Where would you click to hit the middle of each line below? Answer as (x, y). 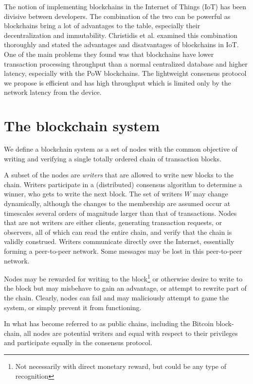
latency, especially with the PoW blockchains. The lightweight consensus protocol (125, 73)
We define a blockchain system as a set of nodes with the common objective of (121, 149)
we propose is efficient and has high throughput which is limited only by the (117, 82)
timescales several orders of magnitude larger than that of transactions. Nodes (120, 213)
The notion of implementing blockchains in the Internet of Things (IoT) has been (125, 6)
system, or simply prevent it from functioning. (73, 307)
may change (210, 194)
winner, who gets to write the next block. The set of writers (93, 194)
